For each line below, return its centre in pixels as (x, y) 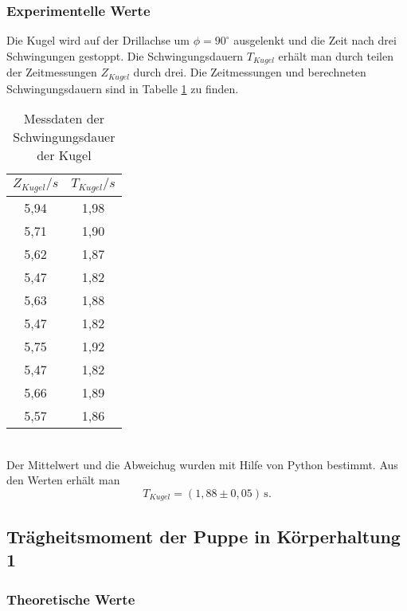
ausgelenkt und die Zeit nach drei (315, 40)
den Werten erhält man (63, 480)
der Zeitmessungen (52, 72)
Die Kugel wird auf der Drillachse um (98, 40)
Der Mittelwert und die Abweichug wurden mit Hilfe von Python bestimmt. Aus (202, 464)
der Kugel (64, 155)
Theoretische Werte (71, 599)
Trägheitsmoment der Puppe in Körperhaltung (203, 536)
